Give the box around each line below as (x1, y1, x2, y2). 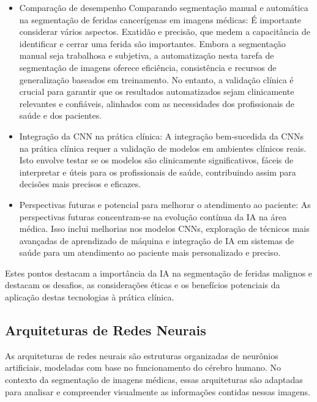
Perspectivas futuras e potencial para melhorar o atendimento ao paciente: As (19, 198, 311, 210)
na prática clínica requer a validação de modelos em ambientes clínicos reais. (19, 141, 307, 154)
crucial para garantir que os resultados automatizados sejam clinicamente (19, 85, 294, 98)
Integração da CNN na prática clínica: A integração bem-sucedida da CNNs (19, 129, 304, 142)
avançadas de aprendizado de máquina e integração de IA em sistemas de (19, 234, 294, 247)
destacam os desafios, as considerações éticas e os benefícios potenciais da (5, 278, 280, 291)
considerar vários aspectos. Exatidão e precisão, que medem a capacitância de (19, 25, 310, 38)
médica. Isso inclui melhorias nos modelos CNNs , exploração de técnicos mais (19, 222, 310, 235)
